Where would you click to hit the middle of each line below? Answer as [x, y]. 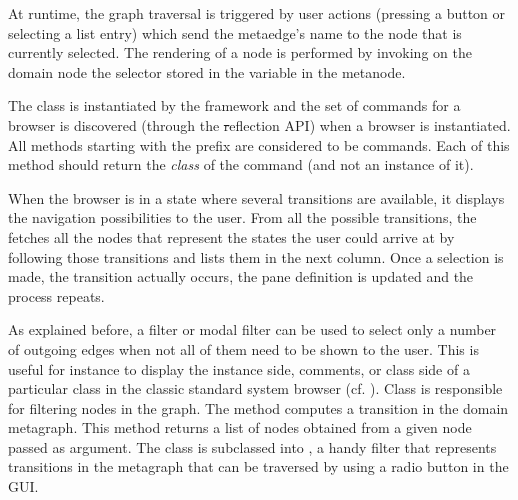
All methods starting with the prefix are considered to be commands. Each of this [259, 144]
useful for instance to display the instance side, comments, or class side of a [239, 368]
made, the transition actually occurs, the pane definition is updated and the [241, 276]
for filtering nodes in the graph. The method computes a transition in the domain [258, 407]
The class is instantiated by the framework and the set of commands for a [234, 105]
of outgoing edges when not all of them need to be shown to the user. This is [243, 348]
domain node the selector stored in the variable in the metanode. [207, 71]
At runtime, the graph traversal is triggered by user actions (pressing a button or [257, 13]
